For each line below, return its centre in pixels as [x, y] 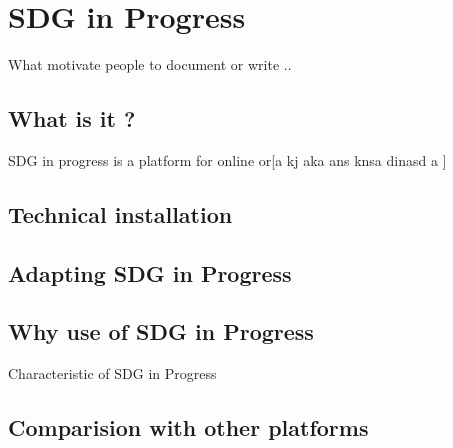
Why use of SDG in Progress [161, 331]
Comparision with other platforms [188, 427]
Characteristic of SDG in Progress [112, 373]
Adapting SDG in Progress [150, 272]
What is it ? [72, 118]
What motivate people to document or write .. [150, 64]
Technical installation [120, 213]
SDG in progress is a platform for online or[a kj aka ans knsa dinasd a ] [227, 159]
